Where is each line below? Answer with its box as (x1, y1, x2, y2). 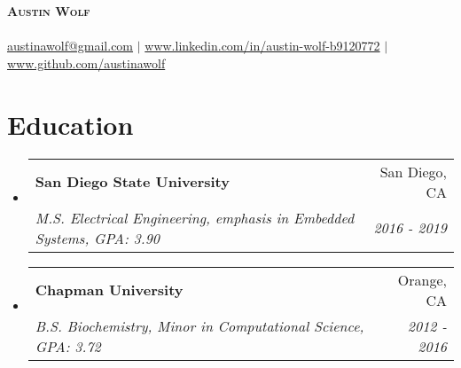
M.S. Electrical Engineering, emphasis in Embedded (35, 207, 355, 228)
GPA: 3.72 (35, 335, 101, 356)
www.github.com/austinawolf (7, 53, 166, 72)
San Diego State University (35, 171, 230, 192)
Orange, (397, 269, 447, 290)
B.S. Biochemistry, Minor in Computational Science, (35, 315, 364, 336)
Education (7, 106, 134, 142)
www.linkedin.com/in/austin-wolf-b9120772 (145, 36, 380, 55)
